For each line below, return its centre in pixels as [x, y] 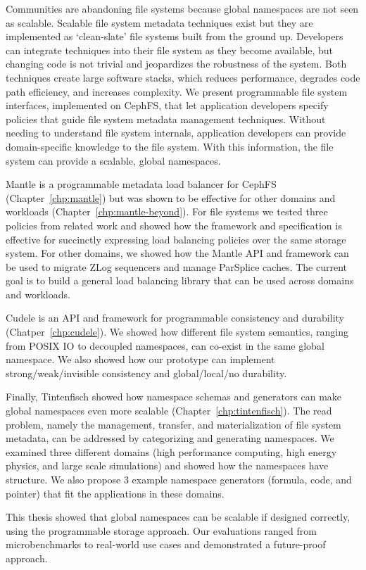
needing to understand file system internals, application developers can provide [176, 133]
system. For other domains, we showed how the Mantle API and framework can [177, 253]
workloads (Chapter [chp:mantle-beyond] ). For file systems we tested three [167, 211]
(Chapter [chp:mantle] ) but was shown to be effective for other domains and [171, 197]
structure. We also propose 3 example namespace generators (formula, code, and [179, 479]
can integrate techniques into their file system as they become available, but [170, 50]
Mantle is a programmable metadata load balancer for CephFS [141, 184]
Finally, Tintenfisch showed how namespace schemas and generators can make [174, 397]
